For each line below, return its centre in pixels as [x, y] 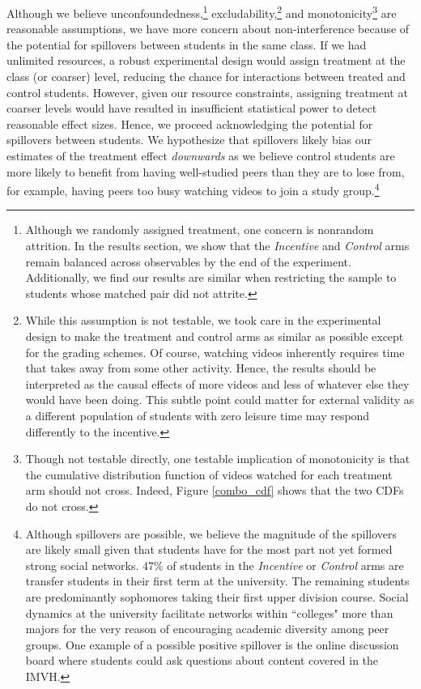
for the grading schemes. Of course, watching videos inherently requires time [215, 352]
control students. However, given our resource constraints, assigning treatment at [207, 92]
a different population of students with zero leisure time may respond [198, 415]
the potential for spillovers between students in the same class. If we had [187, 44]
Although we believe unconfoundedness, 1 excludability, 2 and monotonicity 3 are [202, 12]
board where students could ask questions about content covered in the [202, 660]
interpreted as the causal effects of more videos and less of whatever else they [217, 383]
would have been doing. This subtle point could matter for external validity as [220, 400]
